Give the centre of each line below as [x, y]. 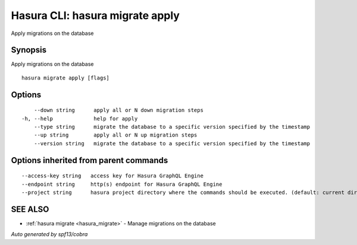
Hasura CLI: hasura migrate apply [95, 15]
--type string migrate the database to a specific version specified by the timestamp [172, 127]
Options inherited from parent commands [90, 160]
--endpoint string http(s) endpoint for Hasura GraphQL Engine [122, 184]
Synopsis [29, 50]
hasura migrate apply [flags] [66, 78]
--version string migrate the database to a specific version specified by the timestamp [172, 143]
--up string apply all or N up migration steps [115, 135]
